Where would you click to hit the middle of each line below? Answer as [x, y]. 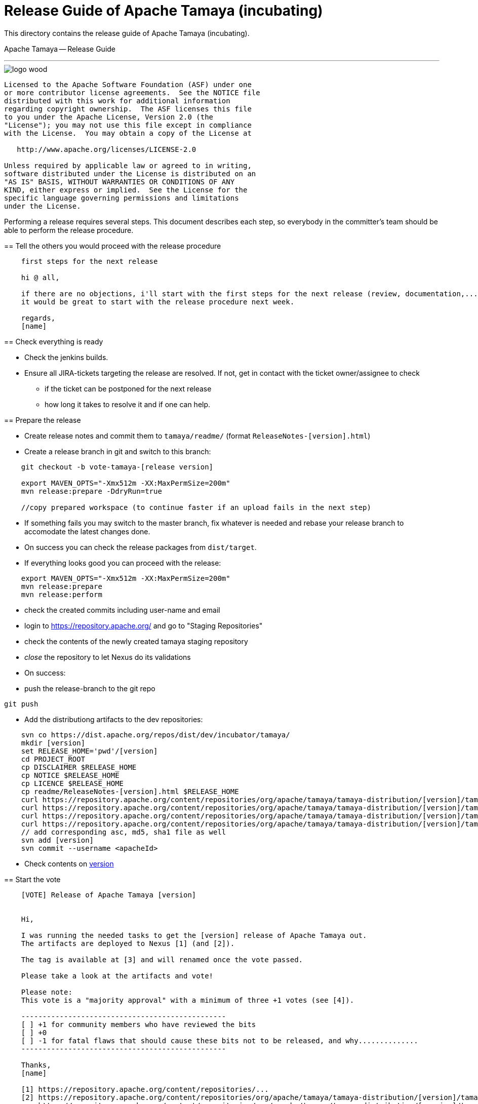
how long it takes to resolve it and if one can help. [128, 404]
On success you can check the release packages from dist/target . [141, 547]
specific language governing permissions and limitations [122, 198]
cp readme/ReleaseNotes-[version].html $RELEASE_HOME [130, 791]
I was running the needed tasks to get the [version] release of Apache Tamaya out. [194, 935]
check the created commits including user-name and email [122, 610]
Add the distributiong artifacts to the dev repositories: [114, 719]
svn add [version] [57, 840]
